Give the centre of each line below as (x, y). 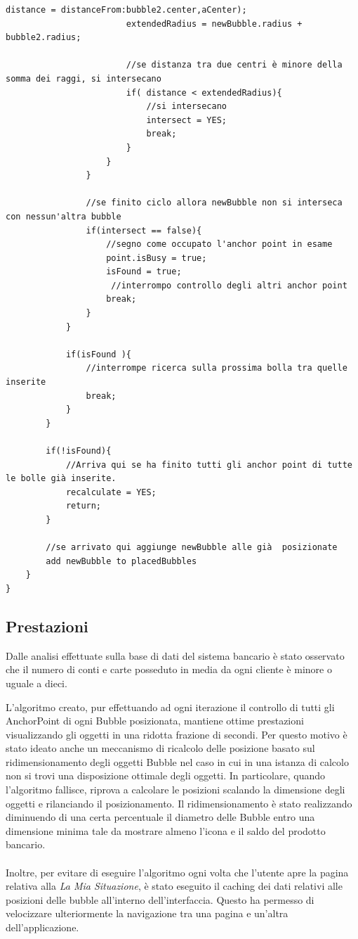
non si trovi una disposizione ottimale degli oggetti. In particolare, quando (165, 775)
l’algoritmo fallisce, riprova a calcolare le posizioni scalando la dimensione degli (175, 790)
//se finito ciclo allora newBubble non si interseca (214, 203)
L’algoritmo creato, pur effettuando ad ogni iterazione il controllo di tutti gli (170, 707)
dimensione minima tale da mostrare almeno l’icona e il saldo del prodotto (166, 830)
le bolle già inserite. (61, 479)
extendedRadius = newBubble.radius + (214, 24)
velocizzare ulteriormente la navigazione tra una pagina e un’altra (147, 913)
